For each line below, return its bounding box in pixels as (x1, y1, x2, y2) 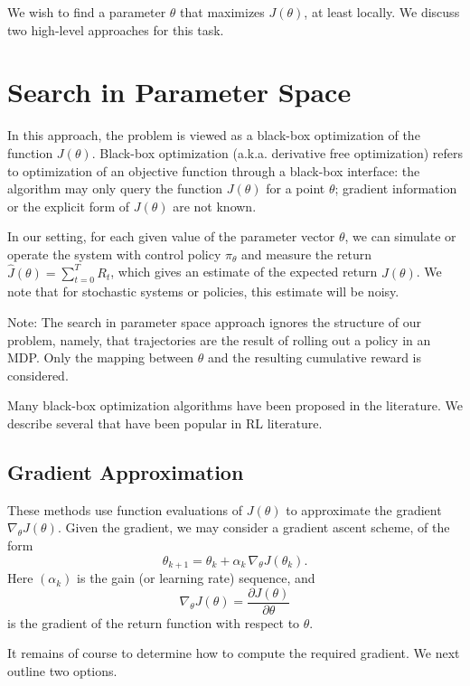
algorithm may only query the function (7, 179, 223, 198)
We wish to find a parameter (7, 3, 166, 21)
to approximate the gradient (286, 500, 442, 519)
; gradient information (334, 179, 457, 198)
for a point (266, 179, 325, 198)
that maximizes (180, 3, 265, 21)
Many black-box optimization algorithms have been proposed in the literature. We (7, 396, 463, 415)
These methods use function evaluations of (7, 500, 243, 519)
